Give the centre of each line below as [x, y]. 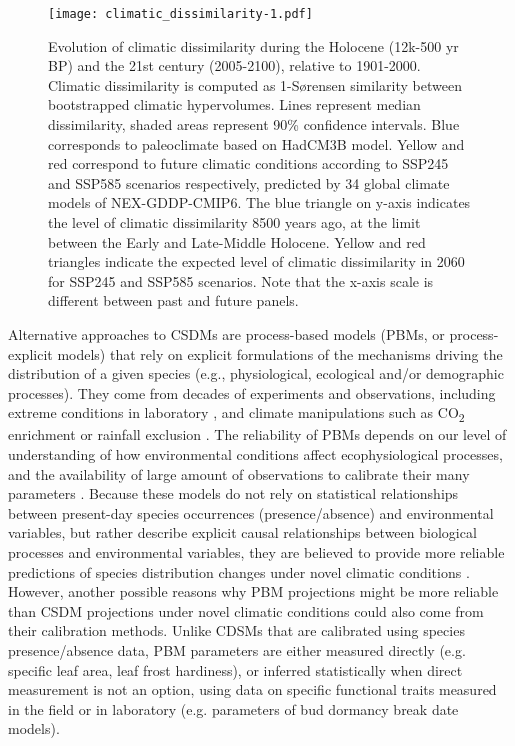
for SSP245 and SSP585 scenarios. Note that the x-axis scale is [241, 280]
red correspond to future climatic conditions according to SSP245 [248, 163]
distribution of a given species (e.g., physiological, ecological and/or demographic [256, 373]
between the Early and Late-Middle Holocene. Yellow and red [237, 241]
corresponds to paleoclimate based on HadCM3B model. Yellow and [256, 143]
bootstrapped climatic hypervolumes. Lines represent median [234, 104]
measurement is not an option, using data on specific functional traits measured [252, 689]
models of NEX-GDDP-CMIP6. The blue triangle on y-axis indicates [259, 202]
